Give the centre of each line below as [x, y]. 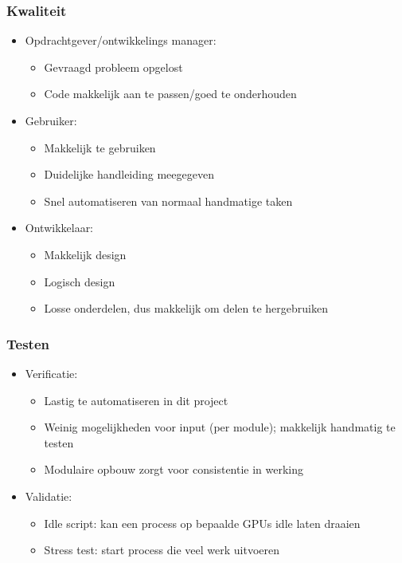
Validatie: [49, 496]
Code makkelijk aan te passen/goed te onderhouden [170, 94]
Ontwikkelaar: [59, 228]
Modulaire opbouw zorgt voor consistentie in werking [174, 469]
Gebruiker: [51, 120]
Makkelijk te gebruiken [100, 147]
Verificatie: [51, 373]
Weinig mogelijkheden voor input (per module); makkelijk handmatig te [220, 427]
